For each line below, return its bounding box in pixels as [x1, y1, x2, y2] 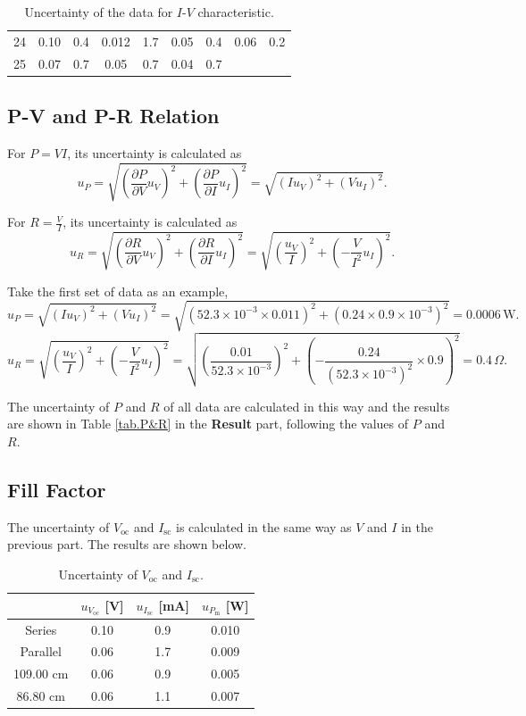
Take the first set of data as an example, [7, 281, 229, 300]
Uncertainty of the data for [24, 3, 173, 21]
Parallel [20, 642, 62, 661]
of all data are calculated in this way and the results [163, 396, 450, 415]
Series [25, 620, 57, 638]
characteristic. [197, 3, 274, 21]
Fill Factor [7, 475, 106, 503]
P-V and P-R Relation [7, 102, 220, 129]
